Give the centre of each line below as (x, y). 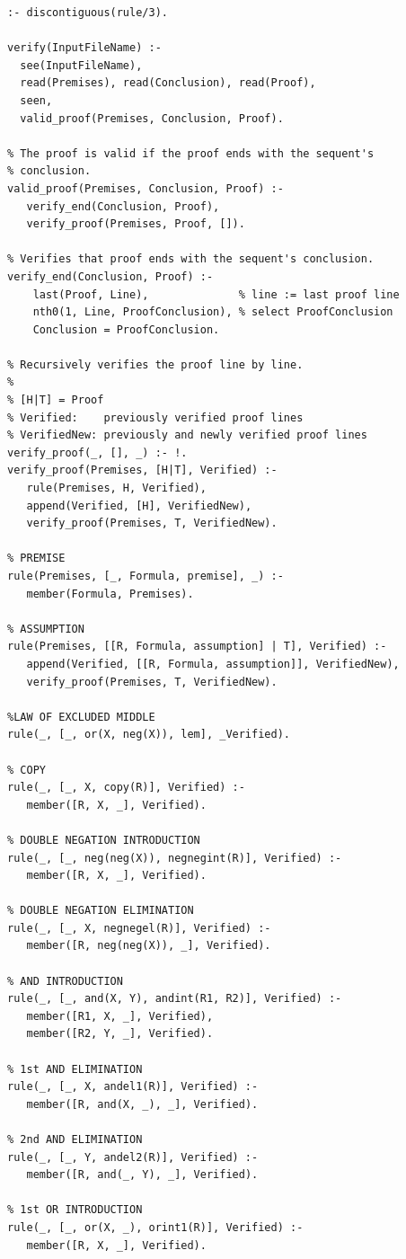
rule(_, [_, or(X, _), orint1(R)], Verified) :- (155, 1227)
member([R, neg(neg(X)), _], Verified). (149, 946)
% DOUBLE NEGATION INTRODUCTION (104, 840)
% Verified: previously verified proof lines (155, 417)
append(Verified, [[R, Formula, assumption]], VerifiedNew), (213, 664)
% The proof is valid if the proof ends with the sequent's (191, 153)
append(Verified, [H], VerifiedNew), (139, 505)
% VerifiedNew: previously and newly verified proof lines (187, 435)
